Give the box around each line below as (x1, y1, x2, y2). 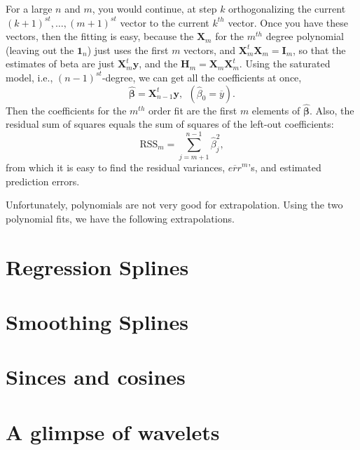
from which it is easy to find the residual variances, (6, 160, 226, 175)
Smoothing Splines (6, 307, 188, 336)
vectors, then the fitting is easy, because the (6, 29, 194, 44)
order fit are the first (148, 102, 237, 117)
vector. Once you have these (228, 15, 348, 29)
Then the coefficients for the (6, 102, 127, 117)
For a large (6, 1, 53, 15)
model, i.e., (6, 70, 53, 84)
